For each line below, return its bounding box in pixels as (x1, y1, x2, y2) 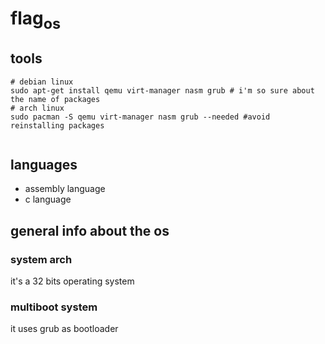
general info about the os (10, 222, 170, 239)
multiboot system (10, 300, 98, 314)
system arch (10, 252, 73, 266)
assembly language (24, 183, 106, 195)
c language (24, 193, 72, 206)
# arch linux (10, 103, 65, 113)
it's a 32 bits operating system (10, 275, 135, 287)
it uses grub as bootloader (10, 323, 119, 335)
